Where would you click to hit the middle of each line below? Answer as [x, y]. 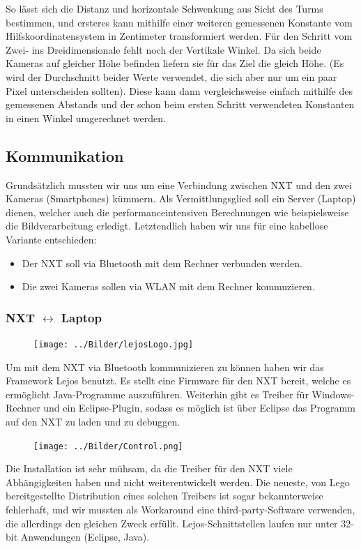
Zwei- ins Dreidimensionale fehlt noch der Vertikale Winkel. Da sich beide [163, 49]
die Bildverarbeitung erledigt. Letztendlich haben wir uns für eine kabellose [167, 226]
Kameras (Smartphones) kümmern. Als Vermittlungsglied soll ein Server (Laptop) [181, 198]
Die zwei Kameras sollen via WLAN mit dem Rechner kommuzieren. [168, 286]
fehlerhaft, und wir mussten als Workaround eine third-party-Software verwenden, [180, 509]
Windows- [333, 394]
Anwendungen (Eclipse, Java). [85, 537]
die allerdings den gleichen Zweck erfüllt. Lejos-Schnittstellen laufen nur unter [172, 523]
